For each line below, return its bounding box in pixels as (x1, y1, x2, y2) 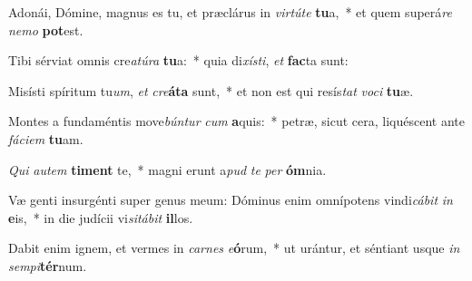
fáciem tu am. (8, 129, 84, 148)
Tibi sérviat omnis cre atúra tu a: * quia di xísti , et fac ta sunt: (8, 51, 349, 70)
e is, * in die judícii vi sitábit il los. (8, 208, 193, 227)
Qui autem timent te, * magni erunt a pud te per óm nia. (8, 160, 327, 179)
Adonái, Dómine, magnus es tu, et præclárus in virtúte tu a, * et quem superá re (8, 3, 452, 21)
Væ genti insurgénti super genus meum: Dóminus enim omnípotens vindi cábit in (8, 190, 453, 209)
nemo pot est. (8, 20, 84, 39)
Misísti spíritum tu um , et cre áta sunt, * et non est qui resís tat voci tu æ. (8, 81, 414, 100)
